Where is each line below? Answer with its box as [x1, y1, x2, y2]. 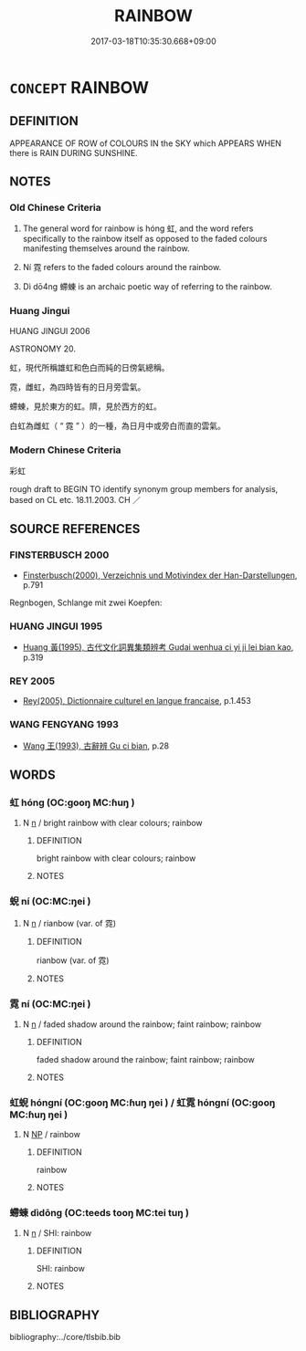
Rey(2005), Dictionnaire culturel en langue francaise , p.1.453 [22, 696, 251, 707]
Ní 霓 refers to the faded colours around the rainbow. [22, 262, 222, 273]
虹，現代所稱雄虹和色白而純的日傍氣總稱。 [9, 361, 170, 372]
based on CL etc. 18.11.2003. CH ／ [9, 495, 142, 506]
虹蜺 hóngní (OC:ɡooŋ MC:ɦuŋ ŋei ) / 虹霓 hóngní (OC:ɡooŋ [9, 1096, 276, 1109]
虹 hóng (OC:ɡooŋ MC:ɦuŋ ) [9, 796, 135, 809]
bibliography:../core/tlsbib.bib [9, 1332, 121, 1343]
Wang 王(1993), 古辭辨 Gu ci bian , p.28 [22, 740, 170, 751]
